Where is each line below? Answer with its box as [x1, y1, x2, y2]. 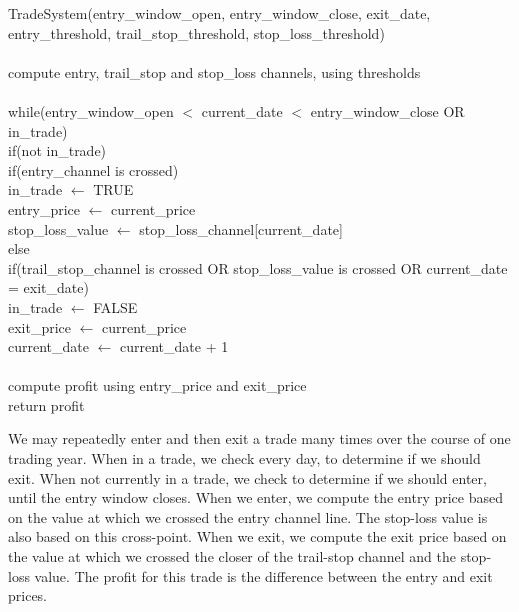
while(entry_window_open [8, 100, 174, 121]
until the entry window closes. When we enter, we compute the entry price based [8, 487, 503, 508]
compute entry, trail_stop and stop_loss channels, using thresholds [8, 61, 421, 82]
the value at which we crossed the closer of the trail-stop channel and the [8, 546, 456, 567]
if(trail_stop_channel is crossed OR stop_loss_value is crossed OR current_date [8, 257, 508, 278]
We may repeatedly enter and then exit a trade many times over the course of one [8, 428, 511, 449]
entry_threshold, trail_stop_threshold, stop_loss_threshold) [8, 22, 385, 43]
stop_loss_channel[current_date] [139, 218, 343, 239]
